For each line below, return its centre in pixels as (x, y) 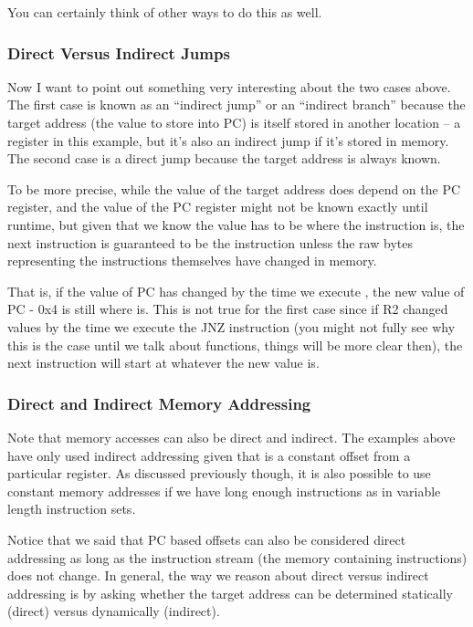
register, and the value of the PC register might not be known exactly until (218, 207)
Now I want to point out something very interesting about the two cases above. (229, 86)
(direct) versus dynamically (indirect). (114, 611)
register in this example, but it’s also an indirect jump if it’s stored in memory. (228, 140)
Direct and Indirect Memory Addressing (159, 403)
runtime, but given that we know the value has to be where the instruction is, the (236, 224)
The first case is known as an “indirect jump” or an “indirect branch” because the (236, 104)
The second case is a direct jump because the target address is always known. (224, 158)
